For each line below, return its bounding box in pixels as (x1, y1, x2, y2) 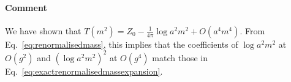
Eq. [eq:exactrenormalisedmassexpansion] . (5, 64, 163, 77)
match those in (152, 51, 208, 64)
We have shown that (5, 24, 81, 37)
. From (240, 24, 265, 37)
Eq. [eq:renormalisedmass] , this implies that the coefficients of (5, 37, 238, 50)
